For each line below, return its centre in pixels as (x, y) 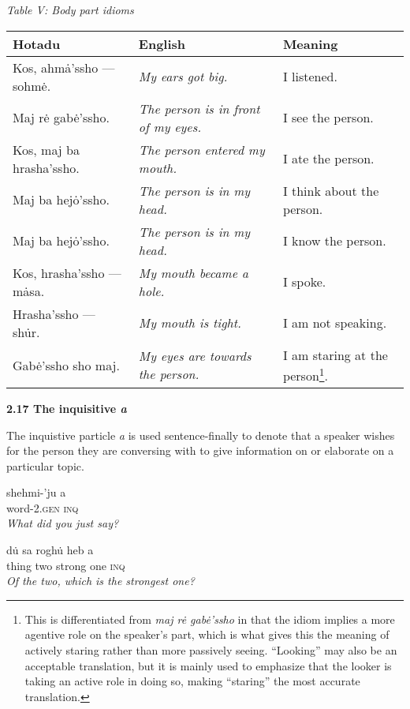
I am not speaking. (335, 323)
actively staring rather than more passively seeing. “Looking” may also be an (211, 650)
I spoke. (304, 282)
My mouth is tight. (190, 323)
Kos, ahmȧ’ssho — (64, 67)
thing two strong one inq (66, 565)
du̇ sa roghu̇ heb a (50, 550)
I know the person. (334, 241)
